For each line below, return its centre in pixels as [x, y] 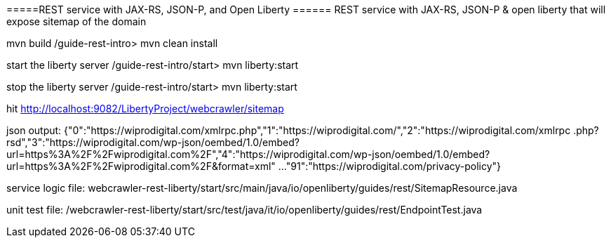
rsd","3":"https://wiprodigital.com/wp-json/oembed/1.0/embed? [153, 142]
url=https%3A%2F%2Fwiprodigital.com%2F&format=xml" [141, 166]
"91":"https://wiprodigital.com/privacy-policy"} [394, 166]
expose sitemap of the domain [76, 21]
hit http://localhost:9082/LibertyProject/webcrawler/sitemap [145, 109]
